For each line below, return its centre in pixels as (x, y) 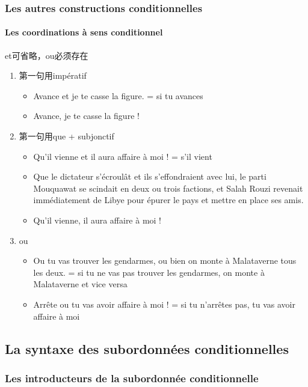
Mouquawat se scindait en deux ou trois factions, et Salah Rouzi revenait (168, 188)
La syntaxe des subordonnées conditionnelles (147, 348)
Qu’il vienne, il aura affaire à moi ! (97, 220)
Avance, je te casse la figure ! (86, 116)
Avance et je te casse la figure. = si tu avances (118, 95)
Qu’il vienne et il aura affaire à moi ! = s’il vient (123, 156)
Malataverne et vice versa (80, 284)
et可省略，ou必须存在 (47, 55)
